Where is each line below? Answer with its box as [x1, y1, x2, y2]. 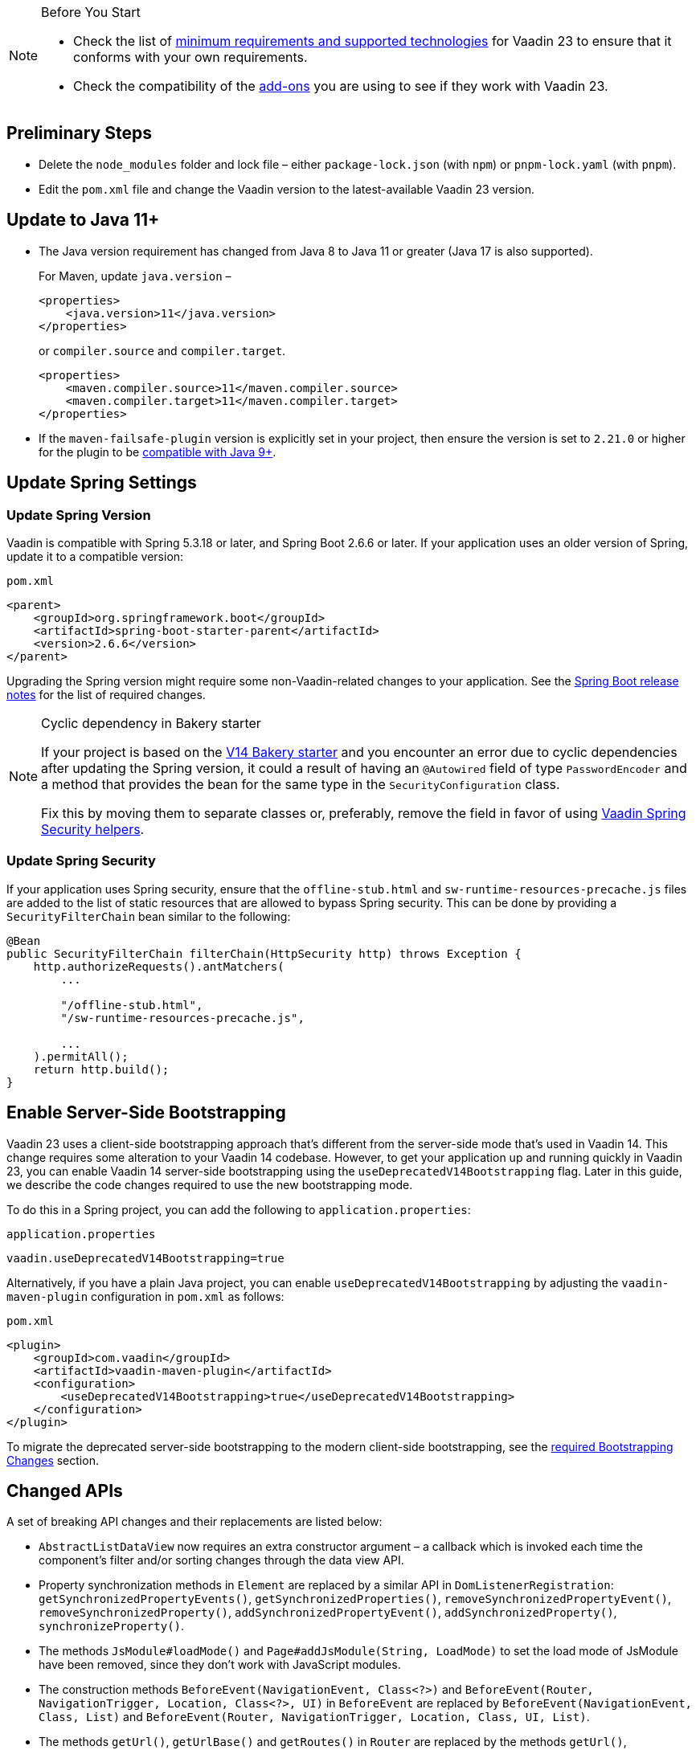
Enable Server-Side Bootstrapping [6, 1102, 286, 1123]
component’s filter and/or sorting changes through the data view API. [39, 1553, 404, 1568]
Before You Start [41, 4, 141, 20]
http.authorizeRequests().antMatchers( [33, 959, 285, 973]
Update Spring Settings [6, 472, 197, 493]
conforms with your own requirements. [73, 49, 308, 65]
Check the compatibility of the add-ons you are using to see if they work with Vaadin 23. [73, 78, 608, 94]
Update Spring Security [6, 853, 156, 869]
